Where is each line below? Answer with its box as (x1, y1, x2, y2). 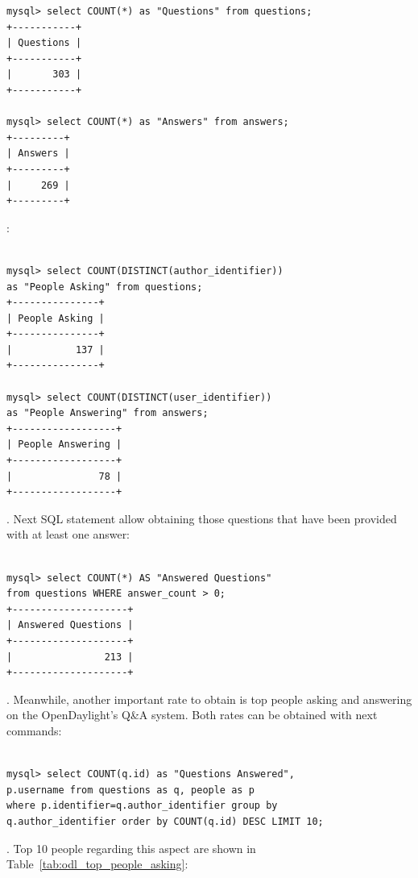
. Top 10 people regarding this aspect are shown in (6, 839, 256, 856)
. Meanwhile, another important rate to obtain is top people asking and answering (6, 690, 412, 707)
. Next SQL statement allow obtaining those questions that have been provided (6, 510, 397, 526)
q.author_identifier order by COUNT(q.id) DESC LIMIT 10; (6, 815, 324, 827)
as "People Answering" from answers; (6, 407, 209, 419)
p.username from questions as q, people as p (6, 784, 255, 796)
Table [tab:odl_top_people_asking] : (6, 855, 188, 872)
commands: (6, 722, 62, 739)
